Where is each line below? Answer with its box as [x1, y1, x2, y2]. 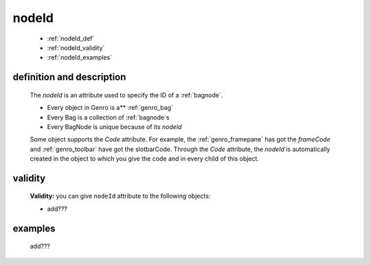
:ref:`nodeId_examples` [47, 54, 113, 62]
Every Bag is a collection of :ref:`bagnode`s [47, 113, 170, 122]
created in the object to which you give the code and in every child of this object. [30, 154, 259, 163]
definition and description [12, 71, 126, 83]
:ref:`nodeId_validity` [47, 43, 105, 51]
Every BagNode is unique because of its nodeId [47, 122, 182, 130]
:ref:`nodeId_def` [47, 34, 95, 43]
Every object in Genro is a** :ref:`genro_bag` [47, 104, 173, 112]
